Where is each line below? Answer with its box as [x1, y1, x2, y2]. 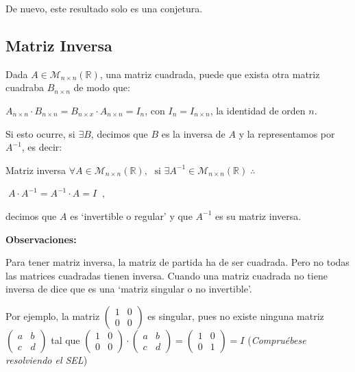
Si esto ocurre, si [5, 126, 75, 140]
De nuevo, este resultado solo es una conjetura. [5, 1, 203, 15]
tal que [51, 332, 80, 347]
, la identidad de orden [210, 103, 306, 117]
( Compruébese [247, 332, 306, 347]
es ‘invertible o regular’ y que [70, 208, 193, 223]
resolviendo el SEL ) [5, 352, 88, 367]
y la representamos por [238, 126, 335, 140]
